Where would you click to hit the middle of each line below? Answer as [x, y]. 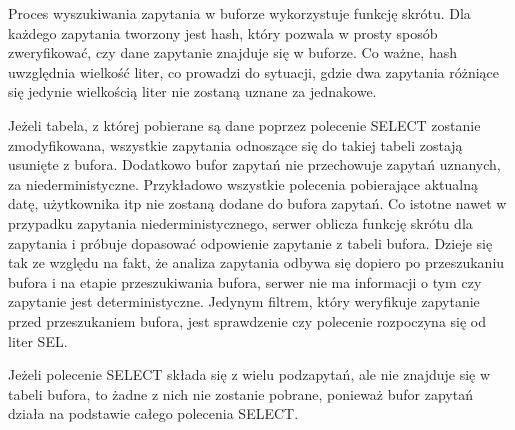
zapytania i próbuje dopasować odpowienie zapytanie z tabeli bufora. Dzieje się [250, 242]
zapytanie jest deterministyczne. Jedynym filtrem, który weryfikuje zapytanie [244, 301]
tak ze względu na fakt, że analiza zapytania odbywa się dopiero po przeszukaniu [256, 262]
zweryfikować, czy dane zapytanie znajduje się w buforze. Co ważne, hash [232, 52]
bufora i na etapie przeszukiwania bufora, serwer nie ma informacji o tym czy [245, 281]
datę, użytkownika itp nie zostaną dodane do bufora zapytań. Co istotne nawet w [257, 203]
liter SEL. [38, 340]
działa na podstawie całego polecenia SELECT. [153, 413]
